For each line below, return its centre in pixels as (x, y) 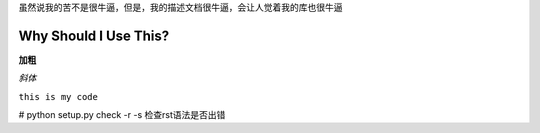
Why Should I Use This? (94, 35)
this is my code (58, 96)
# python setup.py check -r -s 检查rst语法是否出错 (122, 115)
